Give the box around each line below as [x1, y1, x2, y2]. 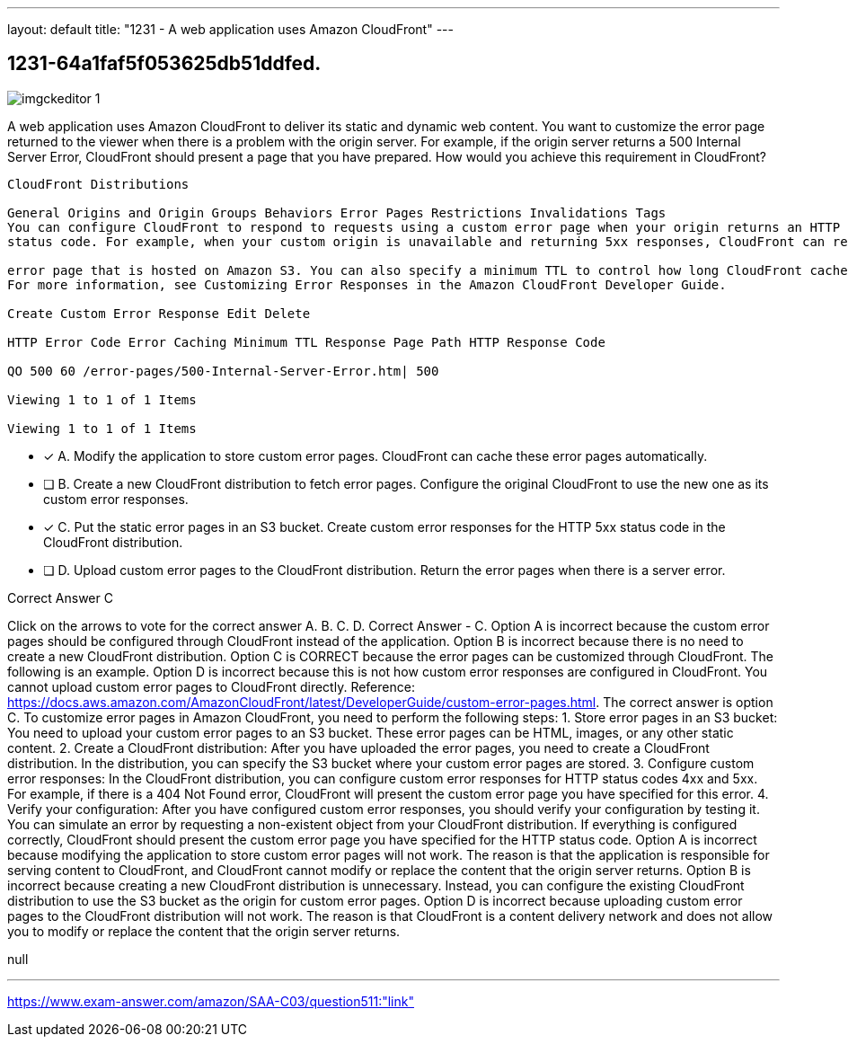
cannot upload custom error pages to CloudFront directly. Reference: [7, 678, 415, 695]
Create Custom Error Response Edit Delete [7, 305, 311, 321]
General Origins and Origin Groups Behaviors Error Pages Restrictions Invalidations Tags [7, 205, 667, 220]
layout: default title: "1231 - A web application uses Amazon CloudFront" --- [7, 22, 454, 37]
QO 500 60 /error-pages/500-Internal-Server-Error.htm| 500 [7, 363, 439, 378]
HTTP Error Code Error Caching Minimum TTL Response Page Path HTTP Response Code [7, 334, 605, 349]
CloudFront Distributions [7, 176, 190, 191]
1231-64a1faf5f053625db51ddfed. [7, 52, 322, 75]
